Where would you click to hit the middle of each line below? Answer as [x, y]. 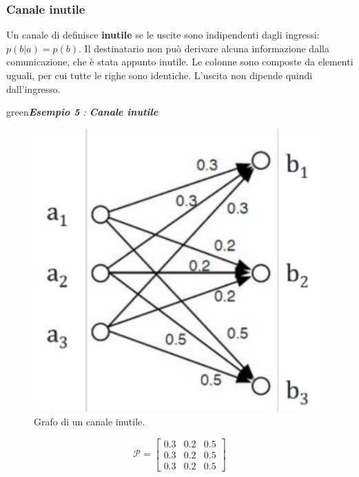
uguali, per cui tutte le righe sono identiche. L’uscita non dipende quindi [160, 75]
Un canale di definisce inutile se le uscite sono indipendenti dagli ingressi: [163, 35]
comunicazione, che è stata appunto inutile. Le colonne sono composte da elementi [180, 62]
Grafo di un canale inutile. [90, 421]
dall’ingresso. [33, 88]
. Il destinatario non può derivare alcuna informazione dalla [204, 48]
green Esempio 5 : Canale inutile [82, 112]
